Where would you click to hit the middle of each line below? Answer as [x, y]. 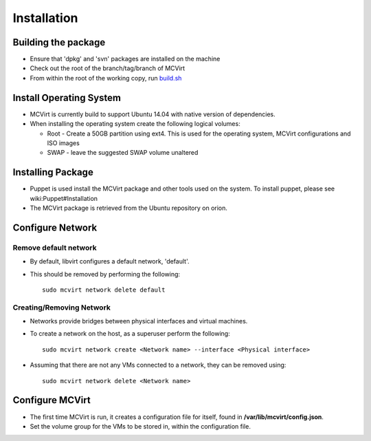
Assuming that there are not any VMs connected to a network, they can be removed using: [158, 365]
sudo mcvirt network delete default [104, 290]
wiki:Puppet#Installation [64, 198]
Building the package [59, 42]
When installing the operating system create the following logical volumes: [135, 124]
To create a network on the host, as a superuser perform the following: [130, 334]
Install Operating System [67, 97]
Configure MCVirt [52, 400]
